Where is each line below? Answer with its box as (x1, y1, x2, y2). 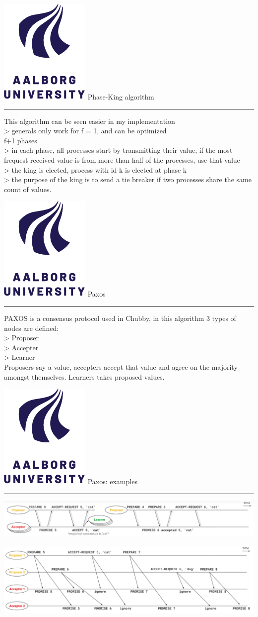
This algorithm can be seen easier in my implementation (4, 115, 175, 126)
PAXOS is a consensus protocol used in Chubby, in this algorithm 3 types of (4, 312, 236, 323)
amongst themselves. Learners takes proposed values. (4, 371, 165, 382)
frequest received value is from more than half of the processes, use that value (4, 154, 240, 165)
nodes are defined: (4, 322, 59, 333)
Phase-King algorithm (87, 92, 154, 102)
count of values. (4, 184, 52, 194)
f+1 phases (4, 135, 37, 145)
